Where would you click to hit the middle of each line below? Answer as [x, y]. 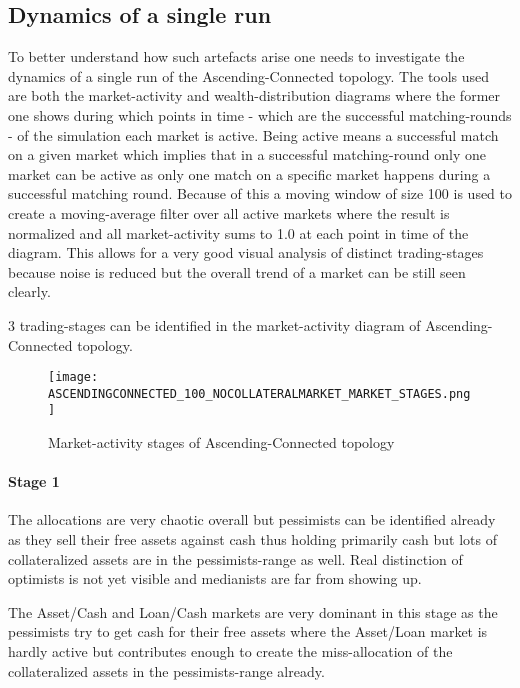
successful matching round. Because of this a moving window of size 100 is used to [260, 193]
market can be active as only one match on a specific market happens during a [249, 173]
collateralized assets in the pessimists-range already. [166, 670]
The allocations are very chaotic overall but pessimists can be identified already [252, 519]
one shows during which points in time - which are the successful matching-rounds [260, 114]
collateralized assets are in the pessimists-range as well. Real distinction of [235, 558]
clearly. [29, 291]
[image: [73, 377]
